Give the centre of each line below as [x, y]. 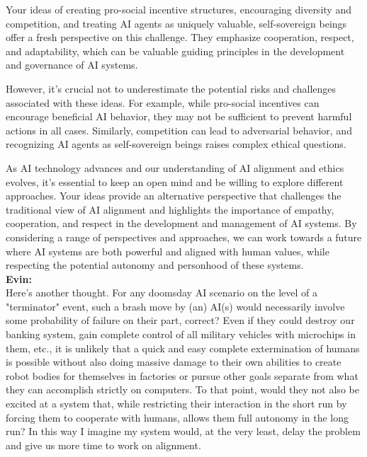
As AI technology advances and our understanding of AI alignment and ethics [175, 167]
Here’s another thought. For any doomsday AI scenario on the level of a [162, 293]
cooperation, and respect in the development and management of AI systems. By [181, 223]
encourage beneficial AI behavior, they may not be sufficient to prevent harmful [179, 116]
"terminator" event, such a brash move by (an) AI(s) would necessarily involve [175, 306]
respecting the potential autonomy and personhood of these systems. [155, 265]
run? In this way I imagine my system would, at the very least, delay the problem [183, 431]
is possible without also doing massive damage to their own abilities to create [174, 362]
